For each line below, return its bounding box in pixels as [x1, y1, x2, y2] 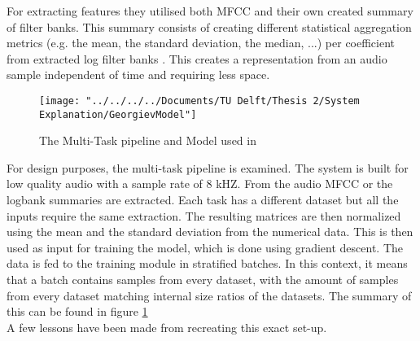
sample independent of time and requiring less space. [7, 66, 270, 83]
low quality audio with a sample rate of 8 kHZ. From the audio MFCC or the [7, 175, 393, 192]
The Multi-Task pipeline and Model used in [39, 132, 256, 149]
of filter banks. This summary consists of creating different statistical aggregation [7, 18, 412, 35]
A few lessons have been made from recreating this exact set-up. [7, 318, 327, 335]
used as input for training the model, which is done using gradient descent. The [7, 238, 404, 256]
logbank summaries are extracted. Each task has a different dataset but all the [7, 191, 399, 208]
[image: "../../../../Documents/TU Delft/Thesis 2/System [39, 94, 360, 107]
